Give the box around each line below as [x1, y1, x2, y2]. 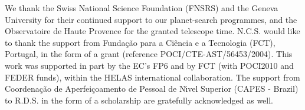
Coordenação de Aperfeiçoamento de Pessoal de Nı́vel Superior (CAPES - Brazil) [5, 82, 299, 95]
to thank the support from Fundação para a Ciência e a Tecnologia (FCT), [5, 36, 276, 48]
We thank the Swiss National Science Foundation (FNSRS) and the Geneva [5, 2, 278, 14]
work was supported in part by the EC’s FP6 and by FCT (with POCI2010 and [5, 59, 294, 71]
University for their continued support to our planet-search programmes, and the [5, 13, 297, 25]
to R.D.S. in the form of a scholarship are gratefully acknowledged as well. [5, 94, 273, 106]
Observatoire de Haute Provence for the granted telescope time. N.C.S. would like [5, 25, 300, 37]
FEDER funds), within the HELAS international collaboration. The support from [5, 71, 300, 83]
